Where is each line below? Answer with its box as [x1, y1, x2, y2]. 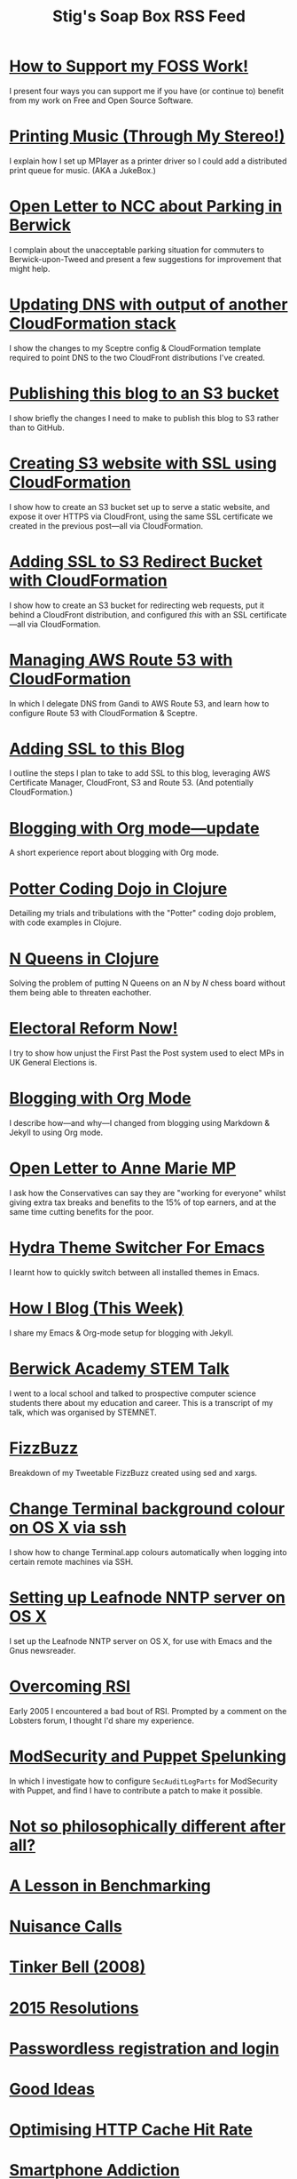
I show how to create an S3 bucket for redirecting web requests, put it [9, 600, 264, 611]
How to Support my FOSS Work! [9, 56, 249, 76]
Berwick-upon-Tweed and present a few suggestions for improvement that [9, 253, 282, 264]
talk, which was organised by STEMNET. [9, 1407, 157, 1417]
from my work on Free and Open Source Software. [9, 95, 193, 106]
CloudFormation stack [9, 314, 176, 333]
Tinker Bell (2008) [9, 1957, 146, 1977]
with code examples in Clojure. [9, 917, 122, 928]
